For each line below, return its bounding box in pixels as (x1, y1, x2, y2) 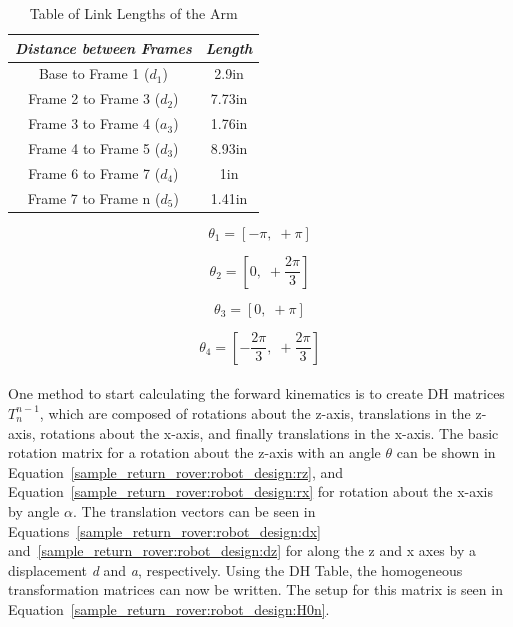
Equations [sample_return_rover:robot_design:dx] (8, 520, 321, 541)
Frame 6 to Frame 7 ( (28, 162, 161, 183)
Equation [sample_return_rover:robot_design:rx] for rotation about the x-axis (8, 481, 494, 502)
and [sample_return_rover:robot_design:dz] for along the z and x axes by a (8, 540, 476, 561)
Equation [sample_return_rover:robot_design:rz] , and (8, 461, 344, 482)
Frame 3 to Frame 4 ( (28, 113, 161, 134)
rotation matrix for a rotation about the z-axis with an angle (8, 442, 381, 463)
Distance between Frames (15, 37, 192, 58)
